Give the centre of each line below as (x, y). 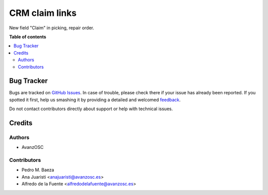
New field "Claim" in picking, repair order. (52, 28)
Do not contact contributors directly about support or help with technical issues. (91, 109)
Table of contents (28, 37)
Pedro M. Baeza (38, 170)
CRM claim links (43, 13)
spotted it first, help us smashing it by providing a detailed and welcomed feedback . (95, 100)
